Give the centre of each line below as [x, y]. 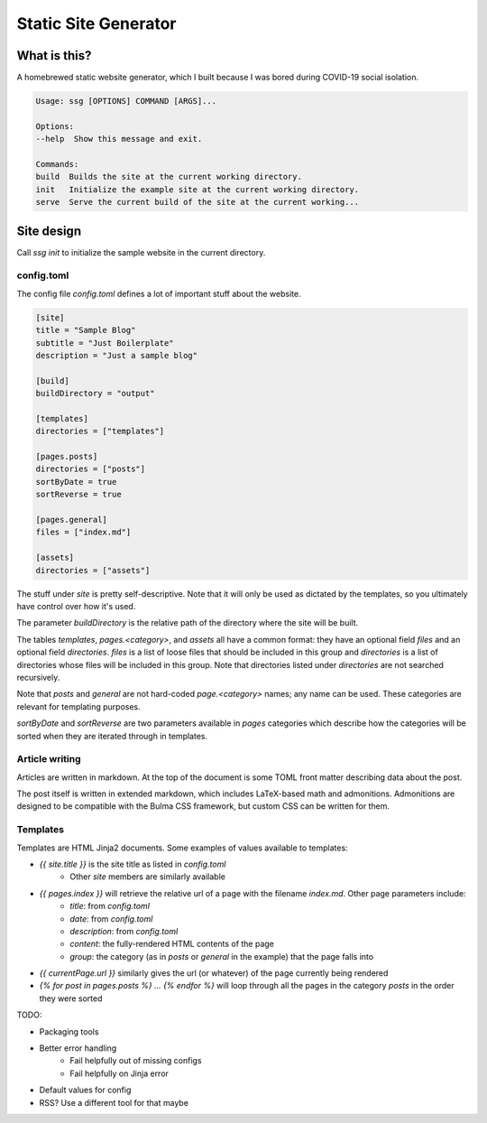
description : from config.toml [124, 931]
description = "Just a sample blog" [117, 355]
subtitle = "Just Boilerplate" [105, 343]
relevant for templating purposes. [79, 706]
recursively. [38, 677]
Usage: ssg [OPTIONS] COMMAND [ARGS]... [126, 101]
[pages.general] [72, 520]
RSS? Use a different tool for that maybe [114, 1102]
